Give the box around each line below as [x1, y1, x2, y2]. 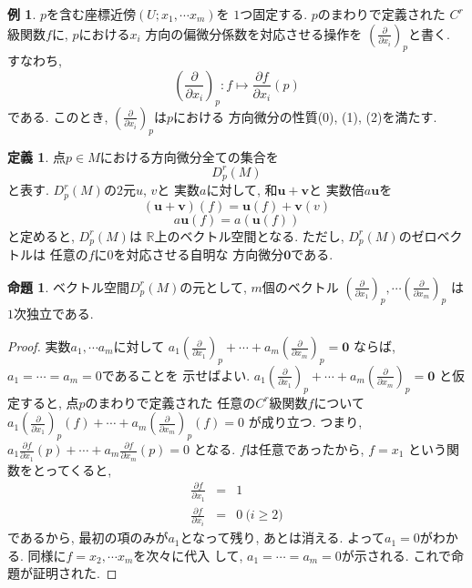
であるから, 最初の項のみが [7, 528, 169, 547]
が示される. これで [341, 545, 451, 564]
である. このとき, [7, 106, 108, 126]
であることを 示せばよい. [101, 365, 251, 384]
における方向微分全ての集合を [99, 147, 279, 166]
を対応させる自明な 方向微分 [113, 245, 284, 264]
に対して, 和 [206, 180, 278, 199]
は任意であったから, [245, 440, 364, 458]
